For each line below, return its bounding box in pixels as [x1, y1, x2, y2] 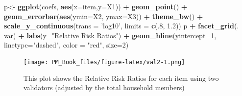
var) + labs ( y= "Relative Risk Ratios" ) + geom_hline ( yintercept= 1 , [4, 30, 217, 40]
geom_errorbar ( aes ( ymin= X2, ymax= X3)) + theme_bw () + [4, 11, 203, 21]
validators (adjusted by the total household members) [24, 82, 185, 93]
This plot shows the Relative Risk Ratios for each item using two [24, 72, 219, 83]
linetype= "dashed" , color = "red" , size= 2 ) [4, 40, 129, 50]
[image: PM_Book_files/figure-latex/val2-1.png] [24, 58, 185, 66]
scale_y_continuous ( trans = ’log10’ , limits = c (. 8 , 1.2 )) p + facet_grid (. [4, 21, 239, 31]
